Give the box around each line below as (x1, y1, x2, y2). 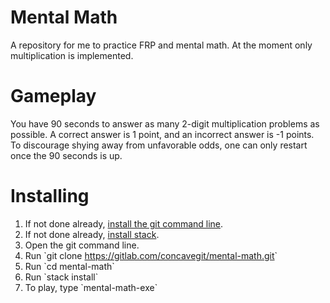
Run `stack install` (24, 271, 99, 283)
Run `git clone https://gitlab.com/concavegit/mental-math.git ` (24, 249, 278, 261)
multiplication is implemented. (10, 49, 134, 61)
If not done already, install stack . (24, 228, 160, 240)
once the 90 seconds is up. (10, 149, 123, 161)
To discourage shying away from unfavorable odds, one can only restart (10, 139, 308, 151)
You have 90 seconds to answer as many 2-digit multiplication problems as (10, 117, 320, 130)
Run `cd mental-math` (24, 260, 115, 272)
